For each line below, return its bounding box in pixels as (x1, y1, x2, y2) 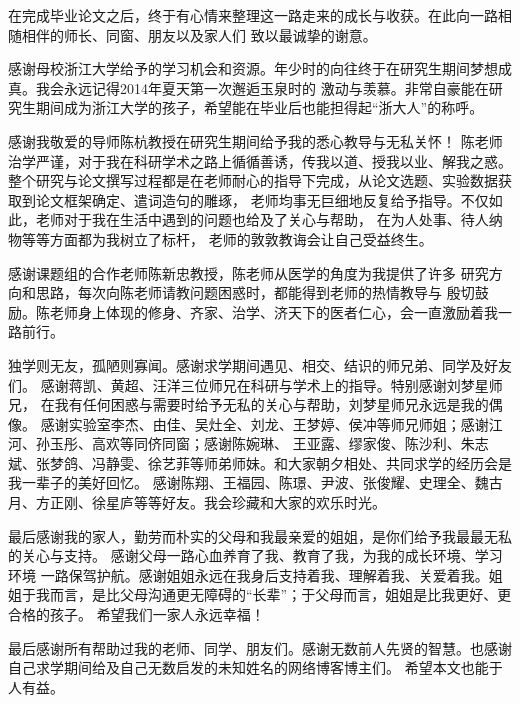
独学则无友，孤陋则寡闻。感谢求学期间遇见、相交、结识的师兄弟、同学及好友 (8, 354, 512, 375)
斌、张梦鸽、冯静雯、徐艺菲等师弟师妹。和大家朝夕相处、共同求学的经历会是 (8, 452, 512, 473)
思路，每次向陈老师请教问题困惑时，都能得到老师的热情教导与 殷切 (35, 282, 475, 303)
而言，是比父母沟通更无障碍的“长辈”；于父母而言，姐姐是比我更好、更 (49, 584, 512, 605)
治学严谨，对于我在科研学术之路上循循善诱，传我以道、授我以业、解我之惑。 (8, 150, 512, 171)
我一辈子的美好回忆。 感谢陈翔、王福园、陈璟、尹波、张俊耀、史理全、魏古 (8, 472, 503, 493)
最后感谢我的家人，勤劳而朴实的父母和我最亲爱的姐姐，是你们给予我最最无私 (8, 525, 512, 546)
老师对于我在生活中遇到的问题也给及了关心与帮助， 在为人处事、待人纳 (35, 209, 503, 230)
